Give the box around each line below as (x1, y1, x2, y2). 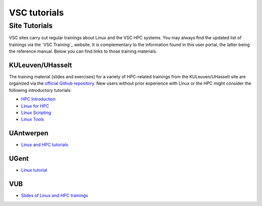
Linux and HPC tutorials (21, 142, 68, 147)
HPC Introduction (21, 96, 56, 102)
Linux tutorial (21, 167, 48, 173)
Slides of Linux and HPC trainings (21, 192, 88, 198)
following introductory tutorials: (9, 87, 72, 93)
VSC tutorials (9, 7, 64, 18)
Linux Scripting (21, 110, 51, 116)
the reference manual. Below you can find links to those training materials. (9, 48, 157, 54)
